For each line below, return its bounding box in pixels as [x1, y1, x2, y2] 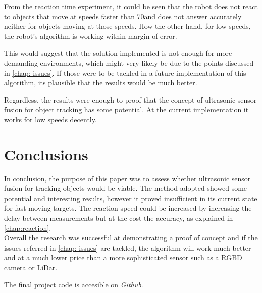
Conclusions [4, 143, 88, 164]
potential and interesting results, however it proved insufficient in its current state [4, 192, 257, 203]
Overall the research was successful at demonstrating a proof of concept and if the [4, 232, 258, 243]
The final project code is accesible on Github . [4, 279, 143, 289]
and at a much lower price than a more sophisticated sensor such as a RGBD [4, 252, 242, 263]
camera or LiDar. [4, 262, 58, 272]
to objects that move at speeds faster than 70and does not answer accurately [4, 11, 242, 21]
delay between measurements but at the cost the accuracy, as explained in [4, 213, 233, 223]
